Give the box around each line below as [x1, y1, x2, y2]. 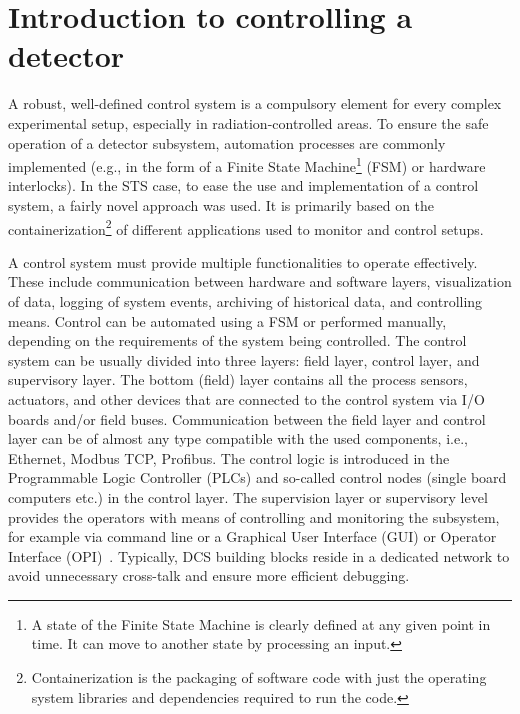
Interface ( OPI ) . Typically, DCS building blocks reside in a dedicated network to [8, 545, 510, 566]
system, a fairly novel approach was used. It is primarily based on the [8, 194, 435, 215]
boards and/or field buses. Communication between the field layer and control [8, 408, 486, 429]
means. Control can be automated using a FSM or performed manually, [8, 310, 447, 331]
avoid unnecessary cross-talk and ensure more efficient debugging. [8, 565, 410, 586]
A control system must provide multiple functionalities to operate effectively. [8, 251, 478, 272]
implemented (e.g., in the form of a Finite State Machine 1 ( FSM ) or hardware [8, 153, 486, 176]
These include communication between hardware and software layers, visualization [8, 271, 512, 292]
